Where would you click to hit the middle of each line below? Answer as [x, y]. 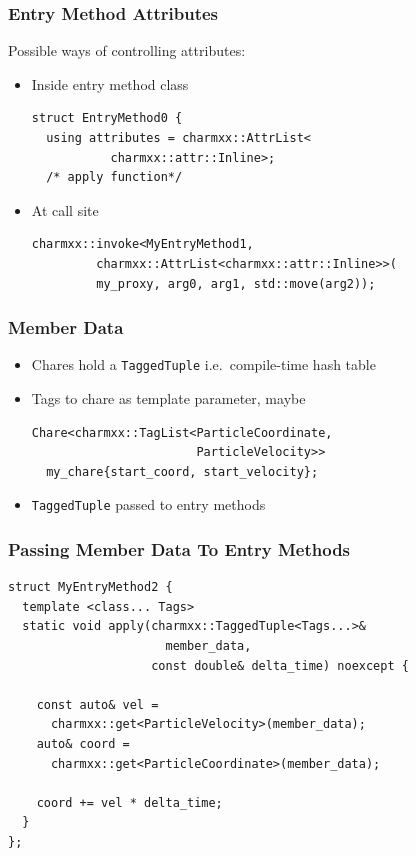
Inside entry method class [110, 83]
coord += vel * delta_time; [129, 802]
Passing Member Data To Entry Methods [179, 548]
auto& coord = [83, 744]
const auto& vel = [97, 704]
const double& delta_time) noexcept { [280, 665]
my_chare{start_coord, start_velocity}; [182, 471]
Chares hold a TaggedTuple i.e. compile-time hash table [203, 364]
